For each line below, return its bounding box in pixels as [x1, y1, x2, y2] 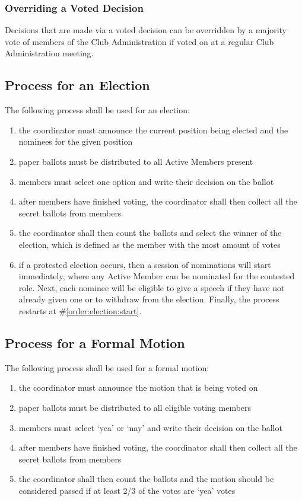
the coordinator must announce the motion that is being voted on [18, 381, 258, 394]
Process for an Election [5, 76, 150, 94]
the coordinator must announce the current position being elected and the [18, 123, 288, 136]
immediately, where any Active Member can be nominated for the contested [18, 270, 295, 282]
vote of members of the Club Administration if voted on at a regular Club [5, 35, 274, 47]
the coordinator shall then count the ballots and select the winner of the [18, 226, 282, 239]
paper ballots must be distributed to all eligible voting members [18, 401, 252, 413]
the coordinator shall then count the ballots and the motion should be [18, 473, 274, 485]
